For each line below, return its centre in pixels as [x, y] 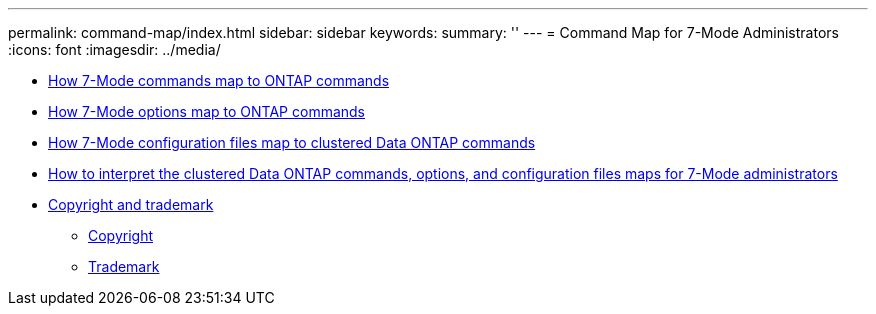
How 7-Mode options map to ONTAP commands [207, 111]
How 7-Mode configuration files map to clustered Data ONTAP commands [292, 142]
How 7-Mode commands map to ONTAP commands [219, 80]
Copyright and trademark [131, 204]
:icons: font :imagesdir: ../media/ [114, 49]
